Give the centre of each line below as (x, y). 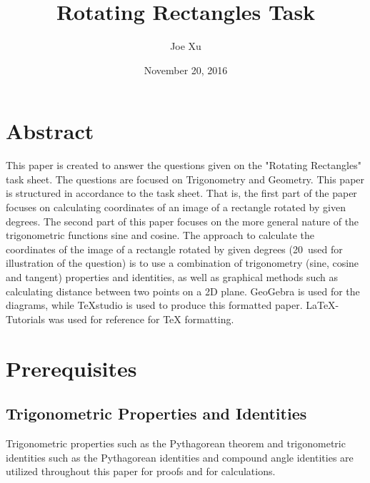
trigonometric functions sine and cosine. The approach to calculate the (160, 235)
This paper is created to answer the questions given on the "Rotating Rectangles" (184, 165)
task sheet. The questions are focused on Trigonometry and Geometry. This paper (185, 179)
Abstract (50, 131)
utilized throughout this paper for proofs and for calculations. (141, 471)
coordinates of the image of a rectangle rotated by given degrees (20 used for (174, 249)
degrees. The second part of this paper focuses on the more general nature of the (182, 221)
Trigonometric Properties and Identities (156, 413)
